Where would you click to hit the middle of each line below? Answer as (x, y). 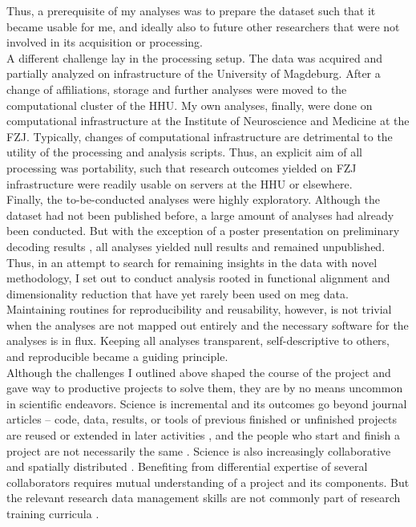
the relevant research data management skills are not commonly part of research (204, 498)
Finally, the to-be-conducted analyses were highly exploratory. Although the (194, 199)
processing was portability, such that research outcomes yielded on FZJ (182, 167)
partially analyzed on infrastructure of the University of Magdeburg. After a (194, 73)
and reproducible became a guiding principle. (117, 357)
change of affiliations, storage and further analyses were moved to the (177, 89)
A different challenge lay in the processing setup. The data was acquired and (195, 57)
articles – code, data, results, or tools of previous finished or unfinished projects (202, 419)
